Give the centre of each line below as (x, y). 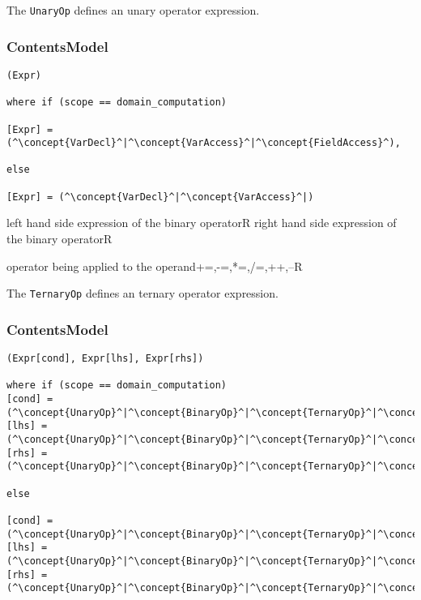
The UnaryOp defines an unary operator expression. (133, 10)
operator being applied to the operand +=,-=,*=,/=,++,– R (155, 266)
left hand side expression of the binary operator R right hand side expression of (202, 223)
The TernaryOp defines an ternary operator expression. (142, 293)
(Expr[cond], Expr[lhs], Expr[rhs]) (105, 359)
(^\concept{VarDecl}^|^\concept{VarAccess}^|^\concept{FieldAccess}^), (204, 143)
